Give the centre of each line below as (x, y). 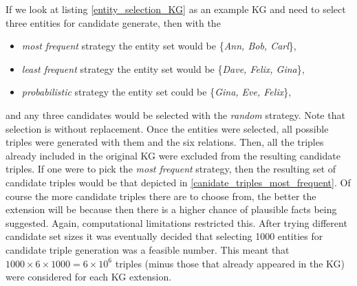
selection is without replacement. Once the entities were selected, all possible (167, 128)
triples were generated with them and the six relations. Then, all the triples (165, 142)
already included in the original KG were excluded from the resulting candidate (173, 155)
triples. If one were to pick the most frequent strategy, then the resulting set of (171, 169)
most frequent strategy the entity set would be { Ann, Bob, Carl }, (159, 46)
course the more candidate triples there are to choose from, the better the (161, 196)
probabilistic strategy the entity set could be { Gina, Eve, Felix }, (156, 92)
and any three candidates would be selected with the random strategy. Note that (175, 114)
